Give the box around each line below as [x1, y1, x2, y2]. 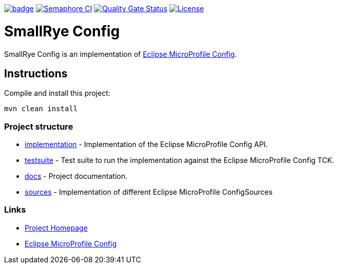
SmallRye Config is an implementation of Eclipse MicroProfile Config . [4, 49, 237, 58]
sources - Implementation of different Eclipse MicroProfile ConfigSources [25, 188, 273, 197]
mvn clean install [4, 105, 78, 113]
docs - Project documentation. [25, 172, 128, 181]
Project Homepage [25, 223, 88, 232]
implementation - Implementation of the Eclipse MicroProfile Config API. [25, 140, 268, 149]
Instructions [4, 67, 68, 80]
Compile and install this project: [4, 89, 111, 98]
